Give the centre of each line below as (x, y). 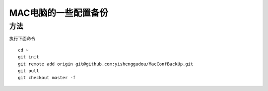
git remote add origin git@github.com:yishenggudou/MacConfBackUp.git (106, 64)
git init (29, 57)
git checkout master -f (47, 78)
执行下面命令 (22, 39)
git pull (29, 71)
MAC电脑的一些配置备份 (59, 13)
